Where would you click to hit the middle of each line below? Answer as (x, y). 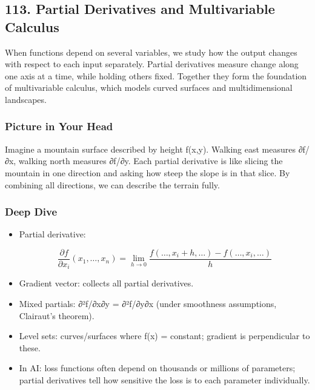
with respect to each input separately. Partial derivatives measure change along (152, 64)
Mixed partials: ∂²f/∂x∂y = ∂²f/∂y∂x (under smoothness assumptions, (148, 304)
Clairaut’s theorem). (57, 315)
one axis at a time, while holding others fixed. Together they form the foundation (156, 75)
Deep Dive (31, 212)
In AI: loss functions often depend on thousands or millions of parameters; (157, 368)
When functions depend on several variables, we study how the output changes (151, 52)
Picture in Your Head (59, 126)
